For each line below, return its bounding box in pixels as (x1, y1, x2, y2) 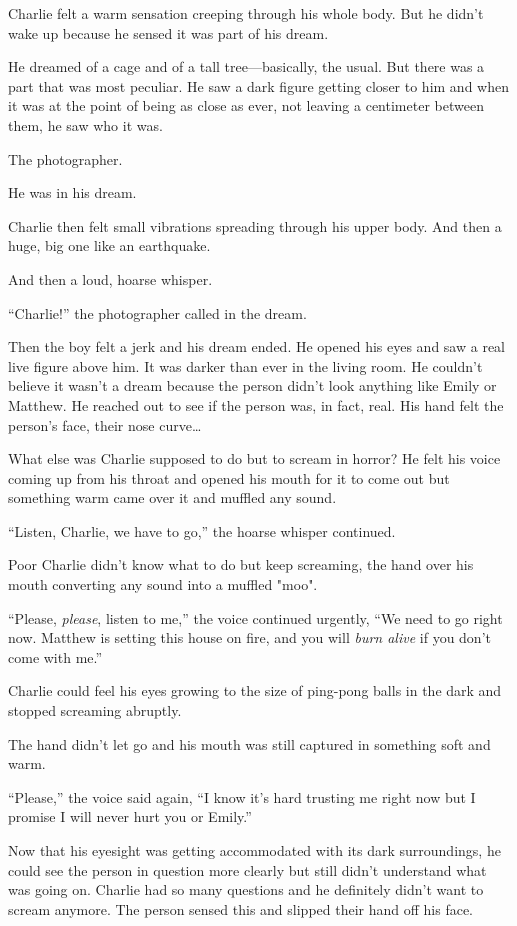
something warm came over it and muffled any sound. (8, 487, 337, 508)
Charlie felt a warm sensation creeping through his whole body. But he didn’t (8, 3, 484, 23)
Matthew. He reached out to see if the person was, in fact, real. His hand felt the (8, 394, 504, 415)
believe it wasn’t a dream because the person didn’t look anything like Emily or (8, 375, 497, 396)
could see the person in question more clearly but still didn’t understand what (8, 859, 487, 880)
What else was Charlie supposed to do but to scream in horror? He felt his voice (8, 448, 501, 469)
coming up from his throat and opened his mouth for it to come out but (8, 467, 450, 488)
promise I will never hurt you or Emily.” (8, 806, 252, 827)
